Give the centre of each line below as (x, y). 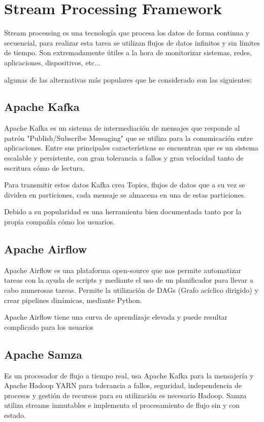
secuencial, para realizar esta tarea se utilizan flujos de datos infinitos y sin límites (132, 42)
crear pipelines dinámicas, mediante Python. (73, 300)
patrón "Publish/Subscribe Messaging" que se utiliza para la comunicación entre (128, 138)
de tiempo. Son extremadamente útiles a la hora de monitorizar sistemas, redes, (128, 52)
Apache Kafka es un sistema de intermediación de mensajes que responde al (122, 128)
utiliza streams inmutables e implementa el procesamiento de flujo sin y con (122, 405)
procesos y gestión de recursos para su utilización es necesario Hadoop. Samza (125, 395)
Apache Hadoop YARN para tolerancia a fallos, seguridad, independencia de (123, 385)
